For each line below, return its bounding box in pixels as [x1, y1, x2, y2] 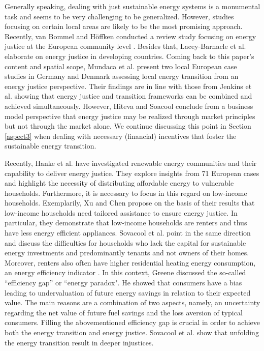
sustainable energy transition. [5, 140, 96, 151]
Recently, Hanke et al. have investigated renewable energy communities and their [5, 157, 257, 168]
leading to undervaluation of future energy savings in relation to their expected [5, 287, 251, 298]
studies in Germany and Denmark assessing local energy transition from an [5, 71, 239, 81]
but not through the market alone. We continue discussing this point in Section [5, 121, 251, 131]
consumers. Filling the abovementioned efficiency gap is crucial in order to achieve [5, 317, 260, 328]
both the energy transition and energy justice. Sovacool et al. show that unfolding [5, 327, 259, 337]
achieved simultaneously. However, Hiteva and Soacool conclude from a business [5, 100, 253, 111]
